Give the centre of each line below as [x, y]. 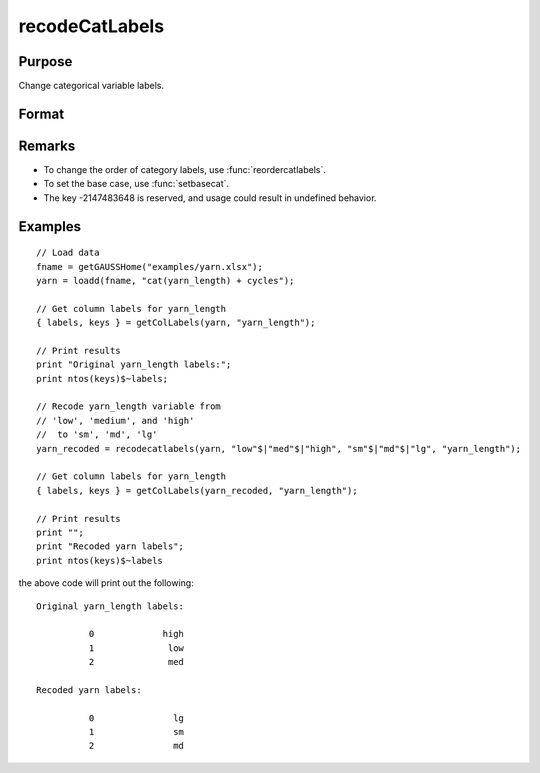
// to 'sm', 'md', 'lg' [97, 434]
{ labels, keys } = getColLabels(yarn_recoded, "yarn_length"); [197, 490]
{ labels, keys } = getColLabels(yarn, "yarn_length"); [176, 323]
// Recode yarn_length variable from [129, 406]
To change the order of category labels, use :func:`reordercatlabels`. [185, 169]
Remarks [47, 145]
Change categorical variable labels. [91, 86]
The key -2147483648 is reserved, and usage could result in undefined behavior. [210, 197]
